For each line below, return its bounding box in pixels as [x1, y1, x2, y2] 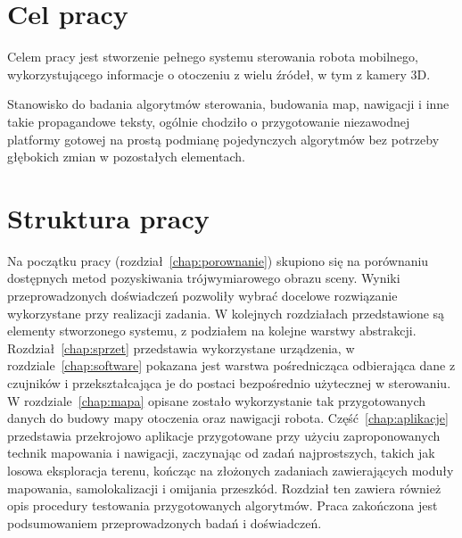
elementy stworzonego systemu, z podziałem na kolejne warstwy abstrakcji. [7, 321, 417, 340]
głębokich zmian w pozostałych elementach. [7, 147, 245, 166]
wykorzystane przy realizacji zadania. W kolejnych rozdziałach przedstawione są [7, 303, 445, 322]
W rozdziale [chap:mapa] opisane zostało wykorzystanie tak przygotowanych [7, 391, 425, 410]
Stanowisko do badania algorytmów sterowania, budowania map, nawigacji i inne [7, 95, 450, 113]
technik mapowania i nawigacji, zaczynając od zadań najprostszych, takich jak [7, 443, 435, 462]
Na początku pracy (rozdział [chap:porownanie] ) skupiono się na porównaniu [7, 251, 429, 269]
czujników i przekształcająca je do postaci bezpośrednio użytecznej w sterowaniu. [7, 373, 451, 392]
